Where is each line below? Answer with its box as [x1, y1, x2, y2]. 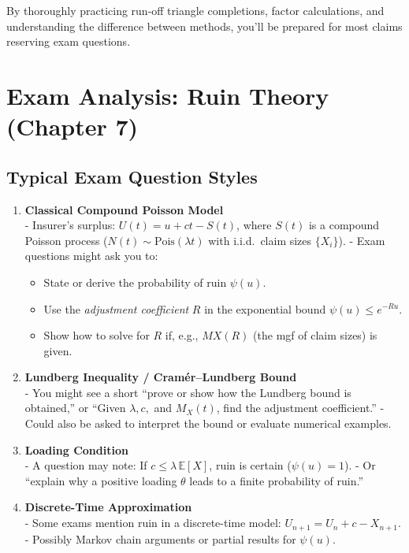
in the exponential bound [204, 300, 326, 317]
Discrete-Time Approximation [24, 499, 192, 515]
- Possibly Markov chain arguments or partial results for [24, 530, 296, 547]
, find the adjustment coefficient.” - [216, 399, 385, 416]
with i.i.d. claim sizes [208, 232, 312, 248]
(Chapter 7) [6, 110, 139, 143]
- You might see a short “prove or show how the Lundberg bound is [24, 384, 351, 400]
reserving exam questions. [6, 33, 131, 50]
